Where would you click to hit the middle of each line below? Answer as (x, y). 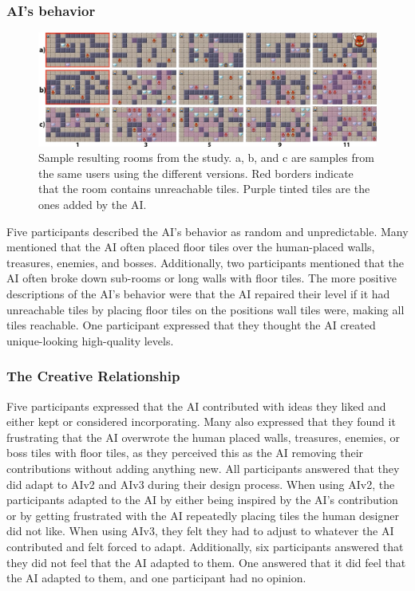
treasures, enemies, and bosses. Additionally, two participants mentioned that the (206, 262)
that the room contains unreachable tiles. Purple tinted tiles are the (204, 189)
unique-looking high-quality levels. (90, 340)
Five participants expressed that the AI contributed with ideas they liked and (196, 406)
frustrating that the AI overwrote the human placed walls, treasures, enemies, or (203, 437)
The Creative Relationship (93, 376)
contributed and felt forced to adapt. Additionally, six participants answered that (205, 546)
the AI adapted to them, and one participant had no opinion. (156, 578)
